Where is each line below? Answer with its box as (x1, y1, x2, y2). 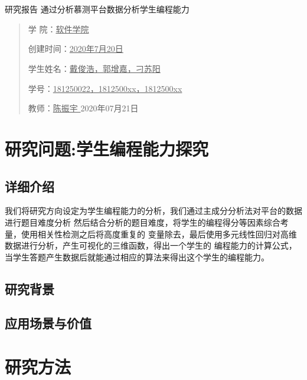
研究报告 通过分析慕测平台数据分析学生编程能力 (5, 3, 190, 15)
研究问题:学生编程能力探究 (5, 136, 208, 160)
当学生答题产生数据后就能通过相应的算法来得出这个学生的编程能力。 (5, 250, 269, 263)
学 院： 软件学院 (28, 22, 89, 35)
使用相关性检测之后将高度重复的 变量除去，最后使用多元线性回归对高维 (21, 227, 297, 240)
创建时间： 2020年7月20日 (28, 42, 123, 55)
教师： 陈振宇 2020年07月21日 (28, 102, 139, 114)
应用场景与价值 (5, 314, 92, 332)
